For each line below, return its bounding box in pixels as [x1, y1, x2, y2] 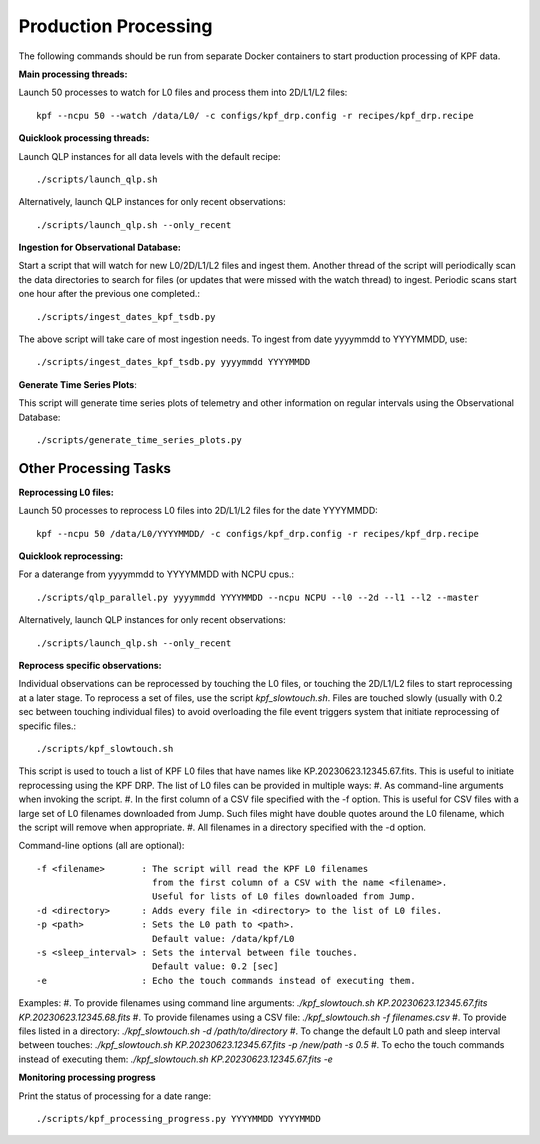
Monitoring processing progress [18, 1071, 156, 1084]
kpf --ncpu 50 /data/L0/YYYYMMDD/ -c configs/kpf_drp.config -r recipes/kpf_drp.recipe [36, 528, 480, 539]
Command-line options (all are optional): [18, 840, 185, 852]
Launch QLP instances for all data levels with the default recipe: [18, 150, 281, 162]
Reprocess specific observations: [18, 660, 162, 671]
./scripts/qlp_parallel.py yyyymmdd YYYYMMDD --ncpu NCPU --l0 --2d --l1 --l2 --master [36, 591, 480, 603]
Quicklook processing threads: [18, 132, 150, 144]
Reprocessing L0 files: [18, 486, 114, 498]
